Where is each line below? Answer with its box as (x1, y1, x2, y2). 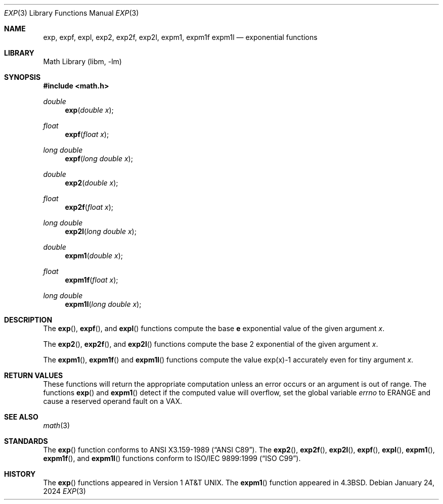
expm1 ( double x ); (65, 251, 123, 260)
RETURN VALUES (4, 371, 63, 380)
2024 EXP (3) (43, 487, 86, 495)
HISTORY (4, 470, 36, 478)
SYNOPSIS (4, 73, 41, 81)
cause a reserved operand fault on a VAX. (43, 397, 183, 405)
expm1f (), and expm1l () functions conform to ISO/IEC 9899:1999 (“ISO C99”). (43, 454, 301, 463)
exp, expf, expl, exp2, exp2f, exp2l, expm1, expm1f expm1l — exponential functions (43, 33, 318, 41)
